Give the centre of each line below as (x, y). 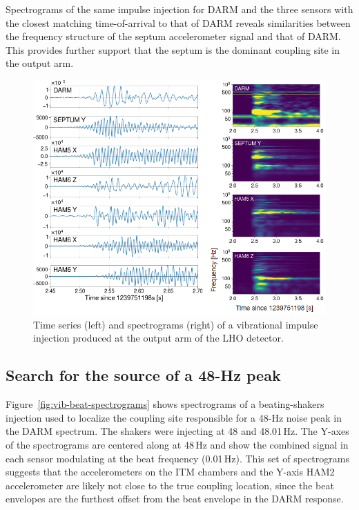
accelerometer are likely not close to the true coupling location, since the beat (170, 485)
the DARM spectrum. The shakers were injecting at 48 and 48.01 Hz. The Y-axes (177, 431)
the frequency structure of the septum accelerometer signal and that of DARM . (173, 36)
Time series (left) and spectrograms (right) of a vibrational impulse (176, 324)
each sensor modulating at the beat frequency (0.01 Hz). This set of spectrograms (177, 458)
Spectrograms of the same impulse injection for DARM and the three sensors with (179, 9)
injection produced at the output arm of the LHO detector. (158, 338)
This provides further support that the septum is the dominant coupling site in (173, 49)
